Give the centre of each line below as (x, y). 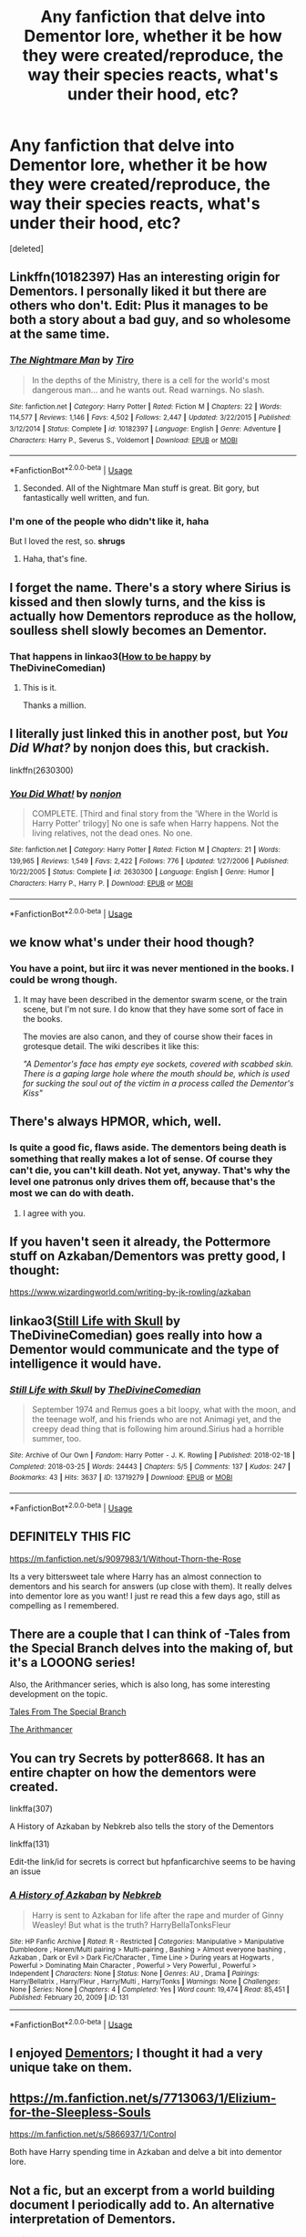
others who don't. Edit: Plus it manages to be (139, 306)
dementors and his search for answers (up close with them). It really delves (151, 1586)
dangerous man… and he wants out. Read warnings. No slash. (148, 390)
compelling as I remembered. (64, 1605)
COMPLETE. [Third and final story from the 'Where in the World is (155, 813)
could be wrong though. (64, 980)
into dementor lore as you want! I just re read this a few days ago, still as (145, 1596)
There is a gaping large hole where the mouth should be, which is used (156, 1073)
